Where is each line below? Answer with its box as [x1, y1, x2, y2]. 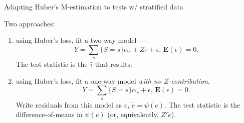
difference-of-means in [16, 109, 83, 120]
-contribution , [168, 75, 210, 86]
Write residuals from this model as [16, 99, 122, 110]
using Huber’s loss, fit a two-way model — [16, 35, 146, 45]
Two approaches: [4, 18, 55, 28]
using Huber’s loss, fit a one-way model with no [16, 75, 161, 86]
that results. [95, 59, 132, 69]
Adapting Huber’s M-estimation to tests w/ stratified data [4, 1, 183, 11]
